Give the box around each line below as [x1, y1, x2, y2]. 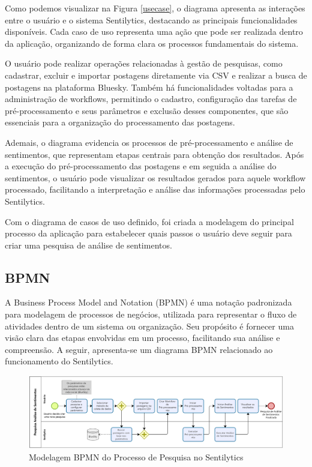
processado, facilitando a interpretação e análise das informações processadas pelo [5, 183, 305, 196]
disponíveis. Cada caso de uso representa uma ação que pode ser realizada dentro [5, 25, 303, 38]
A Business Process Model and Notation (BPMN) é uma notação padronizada [5, 296, 292, 309]
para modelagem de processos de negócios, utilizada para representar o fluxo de [5, 308, 297, 321]
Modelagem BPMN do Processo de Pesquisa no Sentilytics [29, 450, 244, 463]
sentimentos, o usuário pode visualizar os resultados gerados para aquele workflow [5, 171, 306, 184]
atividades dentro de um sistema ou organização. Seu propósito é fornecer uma [5, 319, 294, 332]
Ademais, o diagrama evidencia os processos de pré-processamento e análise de [5, 136, 293, 148]
